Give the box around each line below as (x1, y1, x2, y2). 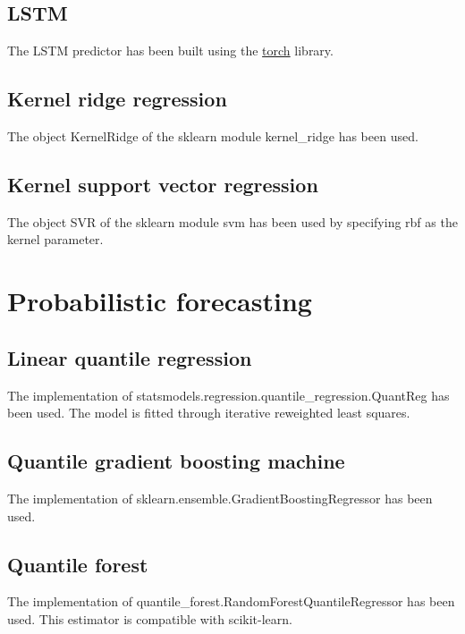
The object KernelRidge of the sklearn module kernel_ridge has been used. (7, 127, 418, 145)
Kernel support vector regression (7, 170, 318, 198)
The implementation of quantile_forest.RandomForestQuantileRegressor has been (7, 592, 455, 611)
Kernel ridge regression (7, 85, 227, 113)
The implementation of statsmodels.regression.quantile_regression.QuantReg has (7, 385, 450, 404)
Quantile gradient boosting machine (7, 447, 345, 475)
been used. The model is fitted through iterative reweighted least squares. (7, 403, 410, 422)
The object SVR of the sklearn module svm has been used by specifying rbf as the (7, 212, 458, 231)
